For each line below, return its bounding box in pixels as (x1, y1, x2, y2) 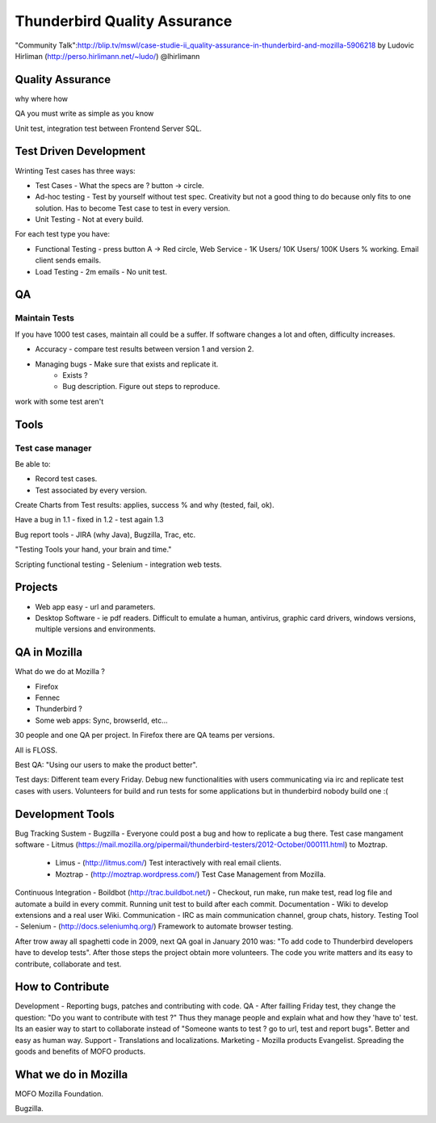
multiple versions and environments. (35, 624, 157, 634)
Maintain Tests (15, 312, 74, 324)
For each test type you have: (15, 229, 111, 239)
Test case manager (15, 442, 92, 454)
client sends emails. (35, 255, 101, 266)
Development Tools (15, 807, 115, 821)
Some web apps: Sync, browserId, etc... (35, 715, 169, 725)
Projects (15, 580, 58, 594)
